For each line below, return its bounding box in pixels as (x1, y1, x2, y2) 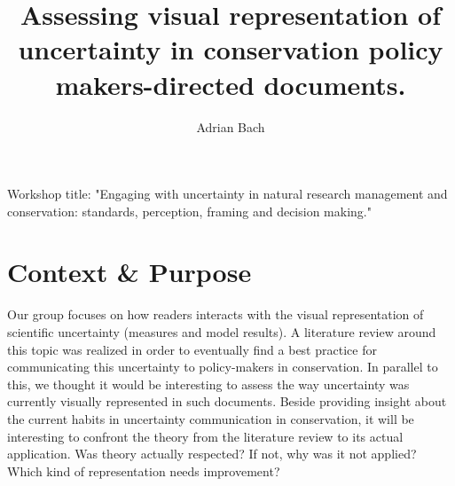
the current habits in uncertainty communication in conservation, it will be (7, 409, 414, 427)
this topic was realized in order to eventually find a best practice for (7, 340, 377, 358)
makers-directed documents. (55, 66, 406, 102)
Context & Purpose (7, 254, 252, 290)
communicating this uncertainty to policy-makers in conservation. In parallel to (7, 357, 438, 376)
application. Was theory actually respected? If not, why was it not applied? (7, 444, 417, 463)
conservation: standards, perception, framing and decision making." (7, 201, 372, 220)
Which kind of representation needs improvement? (7, 461, 280, 480)
